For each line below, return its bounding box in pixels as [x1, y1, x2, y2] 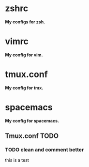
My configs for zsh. [5, 19, 45, 25]
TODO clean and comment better [5, 146, 84, 153]
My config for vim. [5, 52, 43, 58]
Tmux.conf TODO [5, 132, 59, 140]
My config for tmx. [5, 85, 44, 91]
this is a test [5, 157, 29, 163]
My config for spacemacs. [5, 118, 59, 123]
